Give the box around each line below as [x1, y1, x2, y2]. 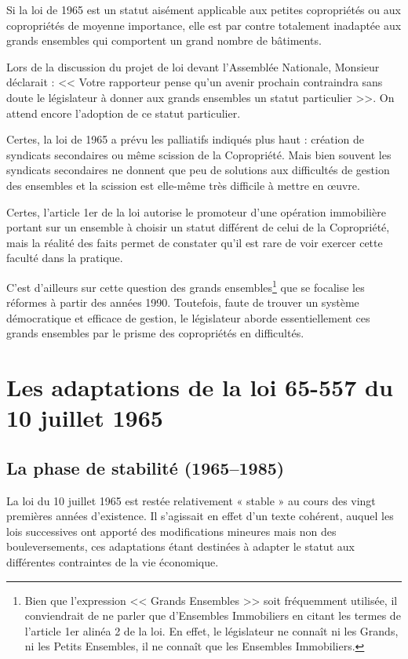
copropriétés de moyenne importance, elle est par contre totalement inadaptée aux [6, 16, 402, 33]
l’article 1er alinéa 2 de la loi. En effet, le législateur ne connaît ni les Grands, [24, 622, 399, 639]
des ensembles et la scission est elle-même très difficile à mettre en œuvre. [6, 177, 360, 193]
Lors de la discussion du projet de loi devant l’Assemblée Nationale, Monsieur [6, 58, 380, 75]
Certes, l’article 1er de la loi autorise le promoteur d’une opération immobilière [6, 203, 386, 220]
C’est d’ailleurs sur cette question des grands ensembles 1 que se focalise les [6, 276, 365, 295]
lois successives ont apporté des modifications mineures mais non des [6, 522, 337, 539]
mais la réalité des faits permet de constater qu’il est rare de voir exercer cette [6, 234, 383, 250]
